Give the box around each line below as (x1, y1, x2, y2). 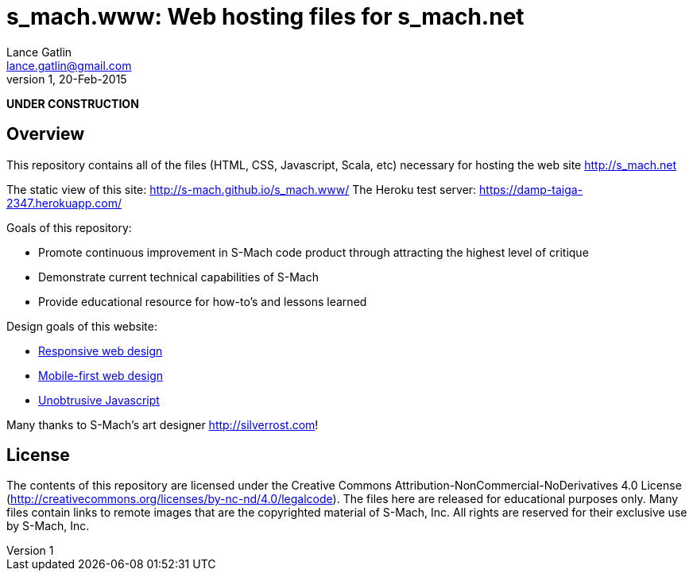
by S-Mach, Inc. (6, 519, 90, 533)
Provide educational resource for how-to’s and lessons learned (38, 294, 367, 308)
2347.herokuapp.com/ (6, 196, 122, 210)
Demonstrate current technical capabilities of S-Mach (38, 269, 319, 284)
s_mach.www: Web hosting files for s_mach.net (6, 3, 525, 30)
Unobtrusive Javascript (38, 393, 160, 407)
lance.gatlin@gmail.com (6, 58, 132, 72)
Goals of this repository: (6, 220, 132, 234)
